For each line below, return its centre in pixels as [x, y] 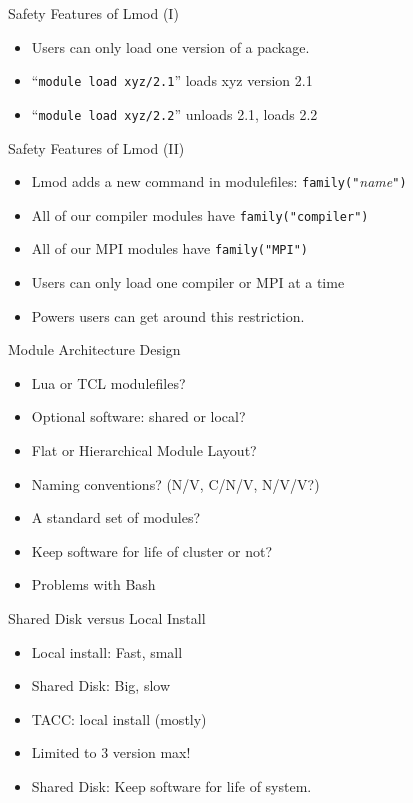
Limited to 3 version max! [111, 752]
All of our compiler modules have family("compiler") [200, 214]
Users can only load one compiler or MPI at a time [188, 282]
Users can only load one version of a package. [170, 46]
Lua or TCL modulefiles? [108, 382]
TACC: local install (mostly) [119, 718]
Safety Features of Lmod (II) [96, 147]
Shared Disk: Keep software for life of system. [171, 785]
